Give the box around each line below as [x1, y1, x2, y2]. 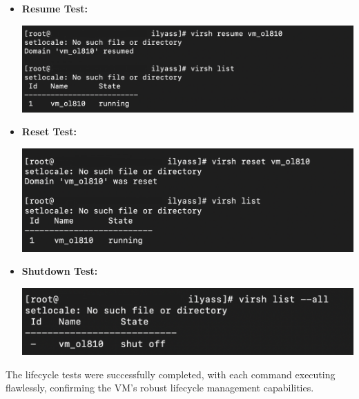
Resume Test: [21, 1, 88, 15]
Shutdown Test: [21, 264, 98, 278]
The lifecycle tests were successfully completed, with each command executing [6, 367, 336, 381]
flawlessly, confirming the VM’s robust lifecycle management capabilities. [6, 380, 314, 395]
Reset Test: [21, 124, 77, 139]
